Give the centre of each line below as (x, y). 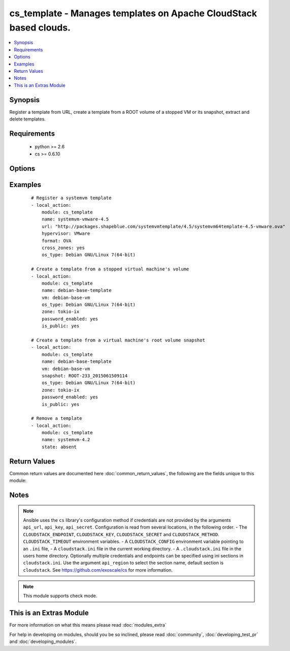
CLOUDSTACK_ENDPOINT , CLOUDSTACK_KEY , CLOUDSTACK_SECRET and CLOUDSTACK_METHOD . (121, 534)
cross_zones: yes (63, 247)
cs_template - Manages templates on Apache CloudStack (133, 13)
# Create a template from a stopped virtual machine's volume (110, 269)
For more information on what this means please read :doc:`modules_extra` (88, 625)
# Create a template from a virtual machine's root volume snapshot (118, 340)
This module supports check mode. (60, 596)
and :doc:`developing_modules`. (43, 642)
